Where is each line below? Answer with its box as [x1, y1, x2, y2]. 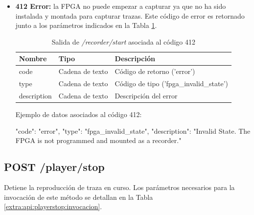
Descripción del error [115, 90, 178, 100]
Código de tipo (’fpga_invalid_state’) [115, 78, 229, 89]
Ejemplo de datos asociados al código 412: [15, 109, 142, 119]
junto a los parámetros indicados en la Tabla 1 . [15, 20, 157, 30]
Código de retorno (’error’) [115, 66, 195, 76]
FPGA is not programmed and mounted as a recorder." [15, 135, 182, 145]
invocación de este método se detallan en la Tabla [4, 191, 153, 202]
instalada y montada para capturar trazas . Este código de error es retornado [15, 10, 245, 21]
